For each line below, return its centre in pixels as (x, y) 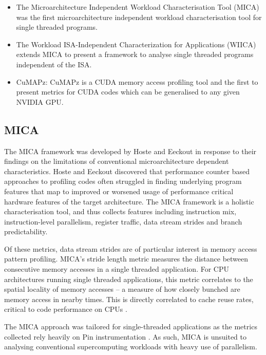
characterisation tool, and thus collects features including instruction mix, (120, 211)
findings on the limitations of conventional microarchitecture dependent (117, 161)
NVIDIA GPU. (40, 101)
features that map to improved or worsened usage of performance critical (119, 191)
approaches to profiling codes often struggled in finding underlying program (123, 181)
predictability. (26, 231)
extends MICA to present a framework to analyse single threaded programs (135, 54)
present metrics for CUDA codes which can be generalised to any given (128, 92)
